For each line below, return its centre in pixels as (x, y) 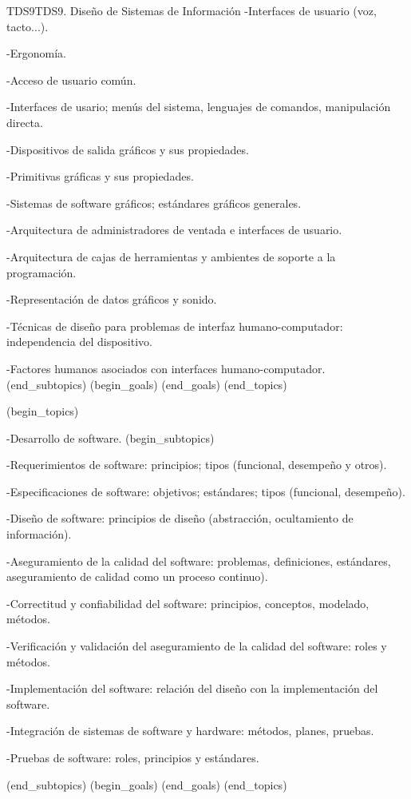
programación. (41, 272)
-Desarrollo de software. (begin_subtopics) (111, 437)
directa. (25, 122)
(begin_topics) (43, 411)
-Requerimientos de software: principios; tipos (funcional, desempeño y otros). (197, 465)
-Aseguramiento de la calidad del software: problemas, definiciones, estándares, (199, 560)
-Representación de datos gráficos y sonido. (112, 299)
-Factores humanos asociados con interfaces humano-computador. (166, 368)
